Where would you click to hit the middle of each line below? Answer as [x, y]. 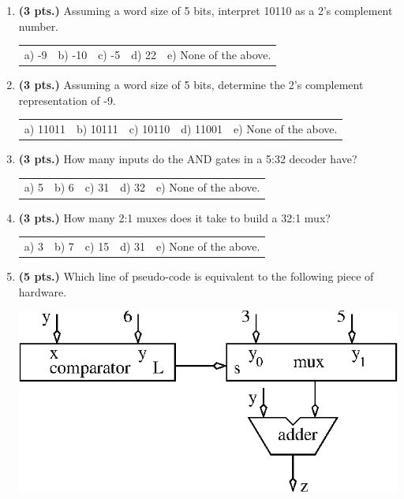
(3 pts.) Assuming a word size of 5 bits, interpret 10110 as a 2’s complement [206, 10]
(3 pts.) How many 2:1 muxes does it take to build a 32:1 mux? [174, 217]
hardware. [43, 291]
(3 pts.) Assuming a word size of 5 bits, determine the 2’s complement [191, 85]
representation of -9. [67, 100]
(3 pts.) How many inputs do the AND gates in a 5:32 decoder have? [188, 159]
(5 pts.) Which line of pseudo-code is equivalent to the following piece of [196, 276]
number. [39, 26]
